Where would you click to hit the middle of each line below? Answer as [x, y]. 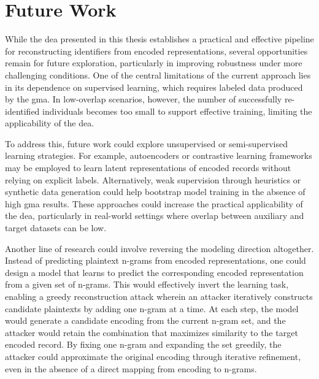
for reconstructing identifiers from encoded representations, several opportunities [156, 51]
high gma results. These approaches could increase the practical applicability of [154, 203]
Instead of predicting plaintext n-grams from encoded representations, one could [156, 260]
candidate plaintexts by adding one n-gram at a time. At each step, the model [152, 308]
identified [22, 111]
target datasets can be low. [56, 228]
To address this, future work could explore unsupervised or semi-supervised [146, 143]
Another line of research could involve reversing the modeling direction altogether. [159, 248]
